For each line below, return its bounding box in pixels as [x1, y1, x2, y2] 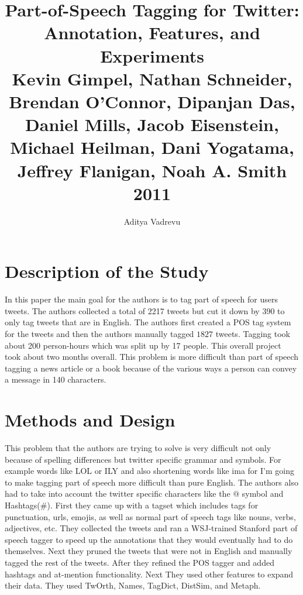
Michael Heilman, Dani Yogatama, [10, 135, 294, 159]
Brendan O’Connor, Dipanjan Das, [9, 89, 295, 113]
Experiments [100, 43, 204, 67]
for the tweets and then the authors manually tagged [5, 327, 194, 339]
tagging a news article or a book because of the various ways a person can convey [5, 362, 297, 374]
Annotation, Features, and [44, 20, 260, 44]
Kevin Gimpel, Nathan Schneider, [12, 66, 292, 90]
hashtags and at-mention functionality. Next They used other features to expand [5, 568, 294, 580]
